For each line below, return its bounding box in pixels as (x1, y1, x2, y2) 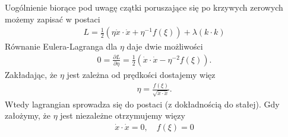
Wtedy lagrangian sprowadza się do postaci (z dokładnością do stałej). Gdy (5, 97, 280, 110)
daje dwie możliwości (126, 40, 203, 53)
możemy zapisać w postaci (5, 12, 100, 25)
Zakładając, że (5, 68, 58, 81)
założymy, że (5, 109, 51, 122)
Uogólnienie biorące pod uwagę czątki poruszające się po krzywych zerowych (5, 1, 283, 13)
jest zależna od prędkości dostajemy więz (67, 68, 216, 81)
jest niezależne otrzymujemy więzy (60, 109, 185, 122)
